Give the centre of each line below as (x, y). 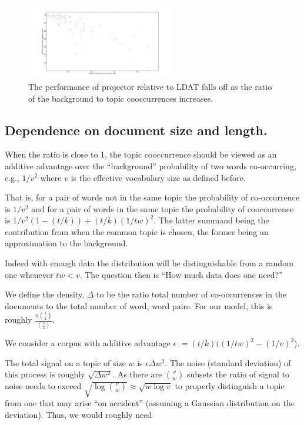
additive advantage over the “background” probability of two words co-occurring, (151, 165)
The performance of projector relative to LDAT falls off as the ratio (150, 86)
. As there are (137, 374)
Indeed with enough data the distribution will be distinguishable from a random (149, 263)
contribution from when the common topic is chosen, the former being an (137, 231)
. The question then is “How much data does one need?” (181, 274)
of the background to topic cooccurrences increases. (121, 98)
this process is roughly (45, 374)
